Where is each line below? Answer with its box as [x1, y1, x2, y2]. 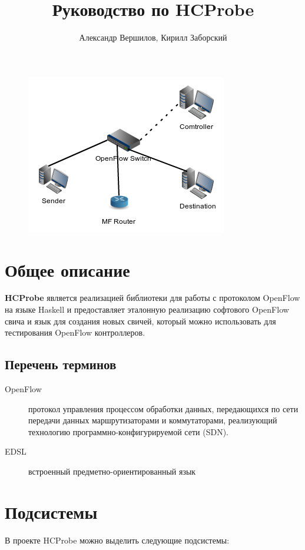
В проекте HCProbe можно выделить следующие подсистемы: [5, 534, 230, 546]
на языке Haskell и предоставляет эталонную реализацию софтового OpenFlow [5, 303, 289, 316]
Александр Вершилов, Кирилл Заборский [79, 31, 227, 44]
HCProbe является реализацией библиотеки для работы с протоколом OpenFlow [5, 291, 300, 304]
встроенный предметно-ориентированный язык [28, 465, 196, 477]
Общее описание [5, 257, 130, 281]
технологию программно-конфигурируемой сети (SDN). [28, 425, 228, 438]
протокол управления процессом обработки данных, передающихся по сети [28, 402, 299, 415]
